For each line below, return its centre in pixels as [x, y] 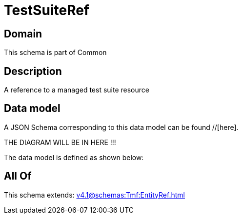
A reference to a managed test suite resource [77, 90]
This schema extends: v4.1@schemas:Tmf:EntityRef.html [94, 195]
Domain [23, 34]
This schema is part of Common [55, 53]
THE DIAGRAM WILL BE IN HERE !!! [60, 142]
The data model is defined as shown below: [74, 157]
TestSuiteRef [47, 10]
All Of [18, 176]
